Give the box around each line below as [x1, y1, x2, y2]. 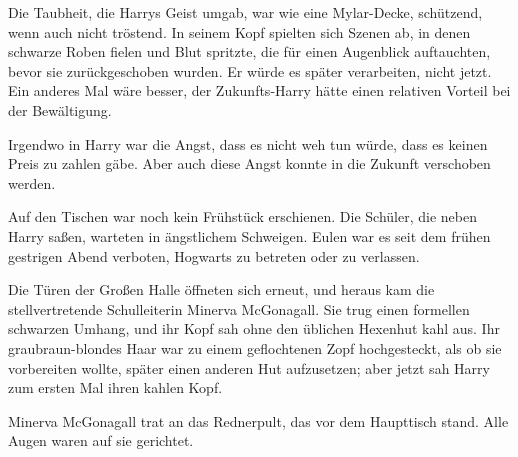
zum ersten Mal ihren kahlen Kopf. [8, 377, 223, 398]
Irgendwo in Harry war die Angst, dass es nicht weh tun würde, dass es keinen [8, 133, 488, 154]
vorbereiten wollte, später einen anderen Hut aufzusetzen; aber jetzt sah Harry [8, 357, 490, 378]
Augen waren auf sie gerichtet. [8, 430, 194, 451]
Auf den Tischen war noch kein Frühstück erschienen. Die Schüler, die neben [8, 206, 477, 227]
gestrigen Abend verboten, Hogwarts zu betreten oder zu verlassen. [8, 245, 420, 266]
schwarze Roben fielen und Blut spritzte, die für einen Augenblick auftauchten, [8, 41, 491, 62]
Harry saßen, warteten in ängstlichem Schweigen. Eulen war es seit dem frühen [8, 225, 491, 246]
